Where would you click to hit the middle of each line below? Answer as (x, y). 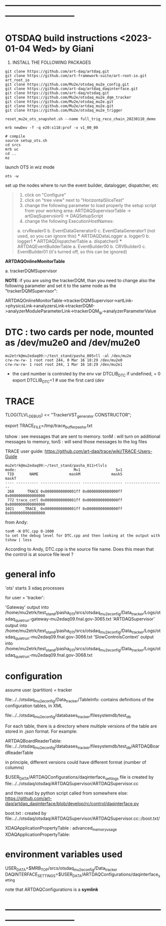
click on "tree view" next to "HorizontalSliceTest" (74, 200)
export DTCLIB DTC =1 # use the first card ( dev (58, 381)
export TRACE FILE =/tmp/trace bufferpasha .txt (49, 426)
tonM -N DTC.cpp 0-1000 (30, 531)
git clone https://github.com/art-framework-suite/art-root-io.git (76, 76)
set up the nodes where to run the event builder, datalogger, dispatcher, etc (82, 185)
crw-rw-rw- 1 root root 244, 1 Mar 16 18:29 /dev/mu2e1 (64, 364)
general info (30, 574)
